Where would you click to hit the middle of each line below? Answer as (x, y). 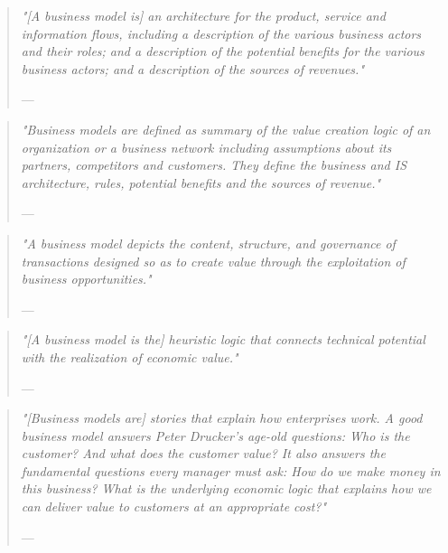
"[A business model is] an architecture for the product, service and (203, 15)
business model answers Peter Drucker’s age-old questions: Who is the (215, 435)
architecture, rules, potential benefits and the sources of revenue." (201, 182)
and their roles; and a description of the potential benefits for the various (223, 51)
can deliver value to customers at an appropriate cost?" (174, 506)
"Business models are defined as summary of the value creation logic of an (226, 129)
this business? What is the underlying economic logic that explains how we (226, 488)
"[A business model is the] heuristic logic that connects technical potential (223, 339)
